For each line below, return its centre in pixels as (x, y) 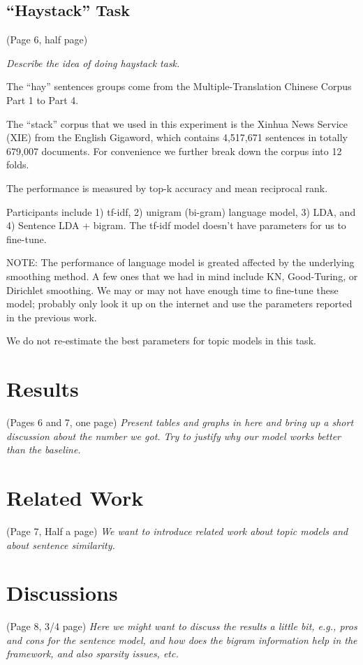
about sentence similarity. (61, 545)
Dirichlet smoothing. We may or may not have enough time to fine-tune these (172, 290)
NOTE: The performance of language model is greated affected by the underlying (180, 262)
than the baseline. (44, 450)
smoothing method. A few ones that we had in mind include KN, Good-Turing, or (182, 276)
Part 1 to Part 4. (43, 100)
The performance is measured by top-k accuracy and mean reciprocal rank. (167, 188)
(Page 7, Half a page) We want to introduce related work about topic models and (177, 531)
